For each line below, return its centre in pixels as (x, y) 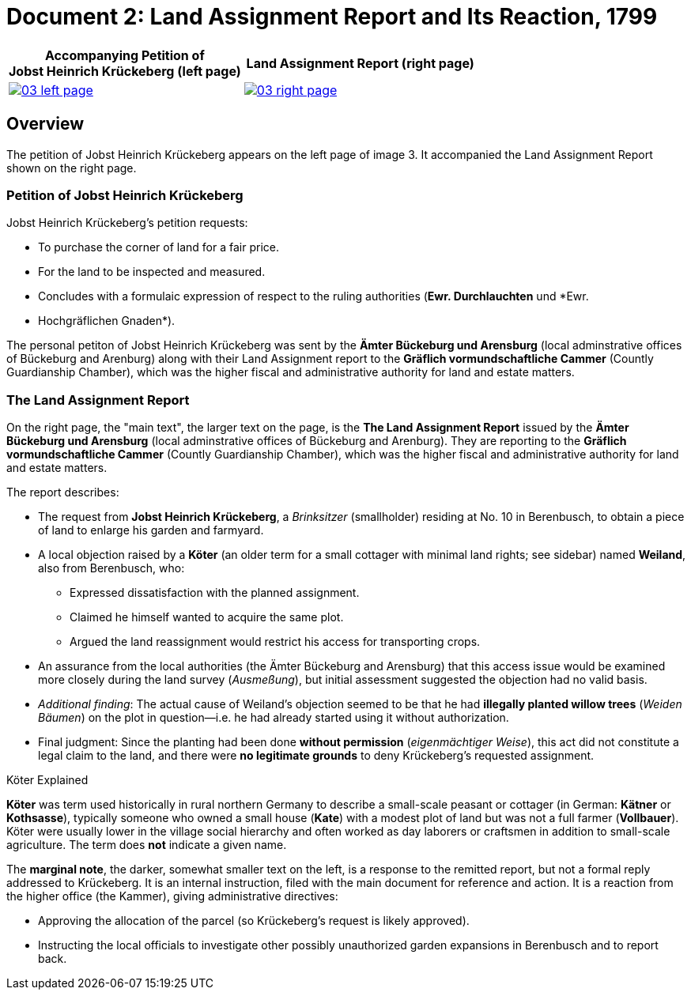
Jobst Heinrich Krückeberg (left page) (125, 71)
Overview (45, 124)
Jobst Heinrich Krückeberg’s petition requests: (127, 223)
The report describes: (63, 492)
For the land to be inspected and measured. (152, 272)
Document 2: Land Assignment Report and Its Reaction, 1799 (332, 17)
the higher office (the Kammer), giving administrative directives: (172, 896)
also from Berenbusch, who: (111, 568)
